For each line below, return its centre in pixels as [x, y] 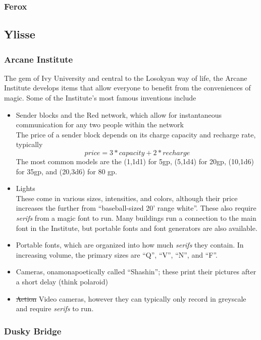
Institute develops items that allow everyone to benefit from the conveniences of [127, 88]
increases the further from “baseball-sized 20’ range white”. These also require [136, 208]
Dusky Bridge [33, 331]
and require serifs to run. [55, 308]
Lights [25, 188]
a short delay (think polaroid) [62, 281]
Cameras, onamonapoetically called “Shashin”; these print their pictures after [136, 272]
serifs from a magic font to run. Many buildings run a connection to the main [136, 217]
